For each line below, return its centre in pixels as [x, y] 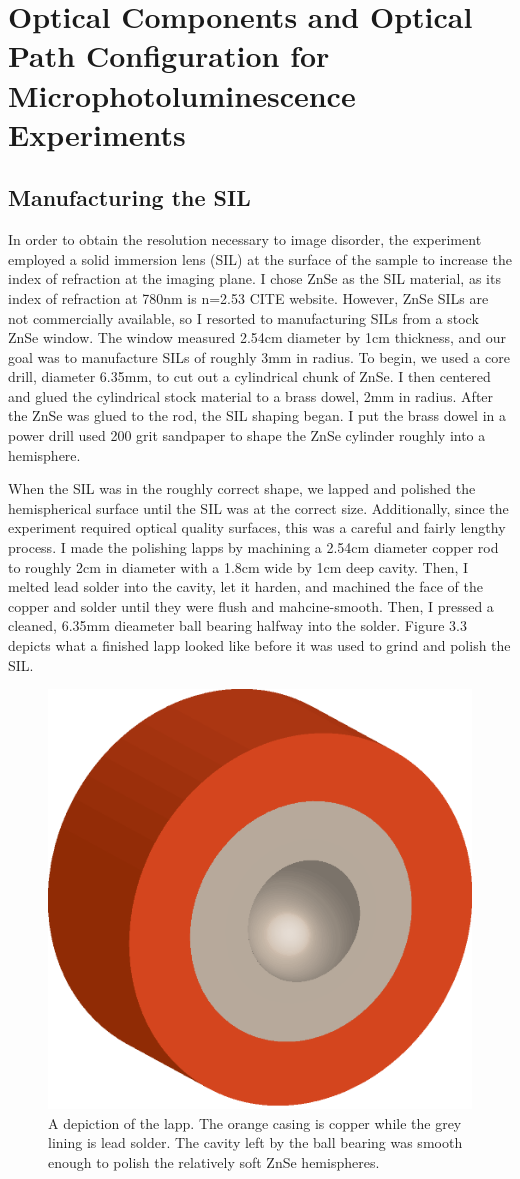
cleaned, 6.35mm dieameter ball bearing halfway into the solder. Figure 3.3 [237, 625]
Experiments [97, 133]
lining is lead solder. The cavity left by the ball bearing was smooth [255, 1142]
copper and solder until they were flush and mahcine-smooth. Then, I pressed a [251, 605]
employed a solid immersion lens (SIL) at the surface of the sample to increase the [260, 258]
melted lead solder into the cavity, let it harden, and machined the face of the [245, 586]
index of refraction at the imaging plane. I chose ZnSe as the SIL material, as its [254, 278]
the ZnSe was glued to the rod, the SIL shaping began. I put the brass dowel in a [257, 415]
